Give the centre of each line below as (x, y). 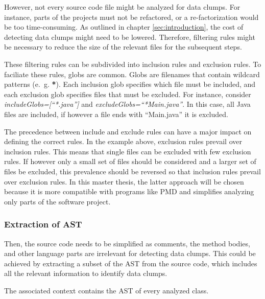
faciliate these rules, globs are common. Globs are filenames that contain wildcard (132, 74)
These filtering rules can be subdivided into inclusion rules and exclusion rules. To (133, 64)
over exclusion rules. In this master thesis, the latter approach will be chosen (124, 181)
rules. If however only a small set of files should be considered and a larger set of (130, 161)
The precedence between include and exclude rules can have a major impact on (128, 131)
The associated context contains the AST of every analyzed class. (106, 290)
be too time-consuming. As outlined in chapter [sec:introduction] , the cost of (124, 27)
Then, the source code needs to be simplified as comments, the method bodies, (127, 243)
